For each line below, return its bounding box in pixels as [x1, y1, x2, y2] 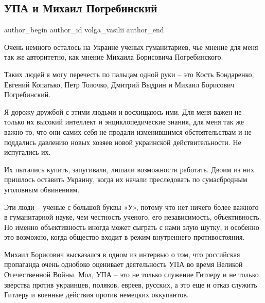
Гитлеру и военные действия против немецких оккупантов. [4, 289, 189, 300]
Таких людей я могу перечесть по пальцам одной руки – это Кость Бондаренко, [4, 68, 254, 79]
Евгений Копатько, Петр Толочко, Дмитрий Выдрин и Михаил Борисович [4, 79, 235, 90]
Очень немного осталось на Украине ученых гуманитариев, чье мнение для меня [4, 41, 258, 52]
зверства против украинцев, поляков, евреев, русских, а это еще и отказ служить [4, 279, 257, 290]
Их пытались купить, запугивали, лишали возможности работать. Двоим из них [4, 164, 254, 174]
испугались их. [4, 147, 51, 157]
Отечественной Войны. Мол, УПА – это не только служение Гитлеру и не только [4, 269, 259, 280]
